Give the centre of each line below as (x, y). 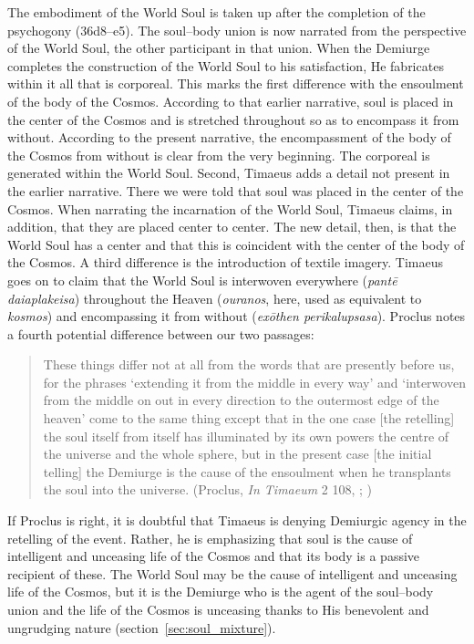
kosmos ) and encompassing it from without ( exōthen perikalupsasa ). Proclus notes (237, 316)
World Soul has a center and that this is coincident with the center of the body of (236, 244)
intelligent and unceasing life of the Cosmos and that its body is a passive (214, 556)
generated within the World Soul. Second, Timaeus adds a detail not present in (229, 173)
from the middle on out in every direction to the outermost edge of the (241, 400)
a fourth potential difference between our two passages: (161, 333)
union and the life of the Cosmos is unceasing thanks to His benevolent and (218, 609)
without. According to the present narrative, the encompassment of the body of (229, 137)
